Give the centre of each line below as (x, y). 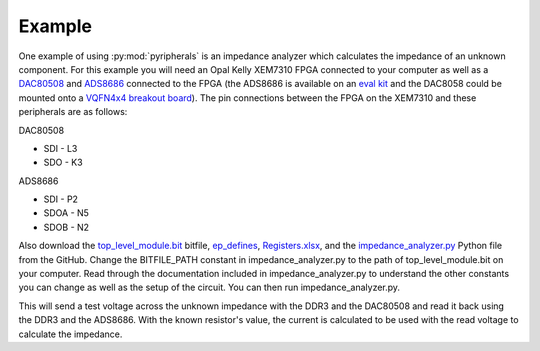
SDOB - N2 (66, 227)
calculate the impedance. (70, 334)
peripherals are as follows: (73, 112)
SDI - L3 (60, 148)
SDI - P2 (61, 199)
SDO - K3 (63, 162)
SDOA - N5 (66, 213)
